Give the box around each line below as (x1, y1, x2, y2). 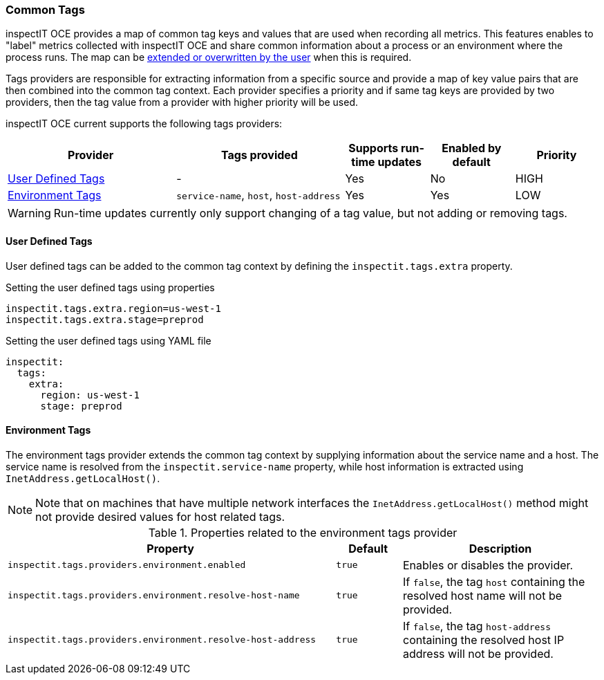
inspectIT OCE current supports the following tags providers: (6, 118, 283, 130)
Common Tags (6, 3, 85, 17)
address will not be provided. (402, 646, 554, 661)
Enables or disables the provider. (402, 558, 574, 572)
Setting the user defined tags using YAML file (6, 334, 211, 347)
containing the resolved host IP (402, 632, 565, 647)
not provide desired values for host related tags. (35, 509, 285, 524)
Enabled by (442, 141, 502, 156)
